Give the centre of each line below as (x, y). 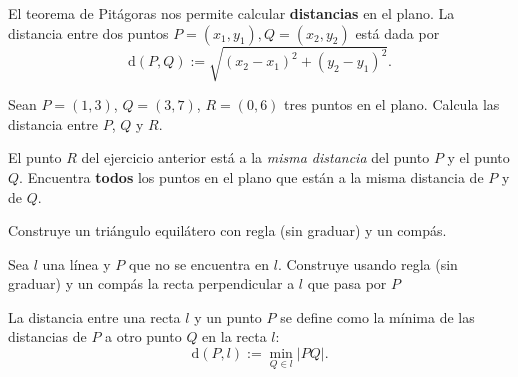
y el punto (478, 157)
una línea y (76, 263)
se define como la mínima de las (377, 316)
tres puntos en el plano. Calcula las (392, 104)
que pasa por (347, 283)
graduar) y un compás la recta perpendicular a (151, 283)
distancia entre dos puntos (88, 32)
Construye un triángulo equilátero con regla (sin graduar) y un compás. (227, 230)
